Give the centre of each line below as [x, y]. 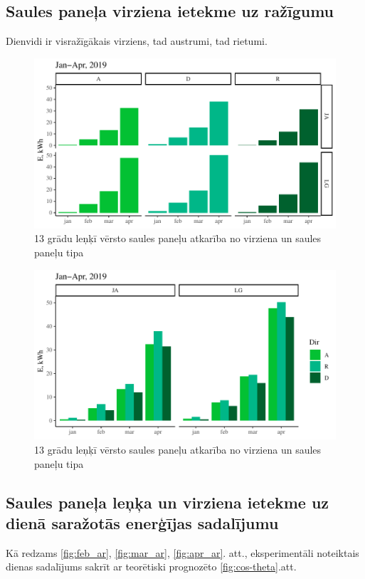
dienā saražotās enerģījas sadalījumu [142, 523]
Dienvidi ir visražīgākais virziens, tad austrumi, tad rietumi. [137, 41]
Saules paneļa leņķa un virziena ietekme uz [168, 502]
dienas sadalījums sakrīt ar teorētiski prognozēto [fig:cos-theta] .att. [151, 567]
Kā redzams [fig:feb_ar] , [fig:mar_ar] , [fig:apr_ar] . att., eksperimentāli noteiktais [182, 552]
